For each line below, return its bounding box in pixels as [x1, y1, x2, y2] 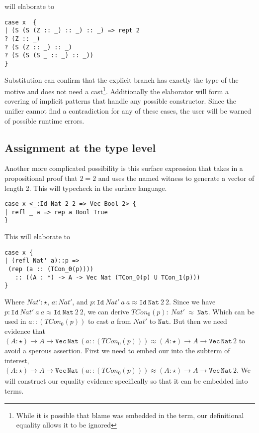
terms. [4, 385, 24, 396]
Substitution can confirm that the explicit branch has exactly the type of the [4, 74, 239, 85]
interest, [4, 355, 29, 365]
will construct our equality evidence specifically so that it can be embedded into [4, 376, 248, 386]
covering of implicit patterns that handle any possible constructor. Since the [4, 96, 236, 106]
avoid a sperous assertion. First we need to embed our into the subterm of [4, 345, 230, 355]
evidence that [4, 325, 46, 336]
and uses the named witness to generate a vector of [98, 172, 255, 183]
